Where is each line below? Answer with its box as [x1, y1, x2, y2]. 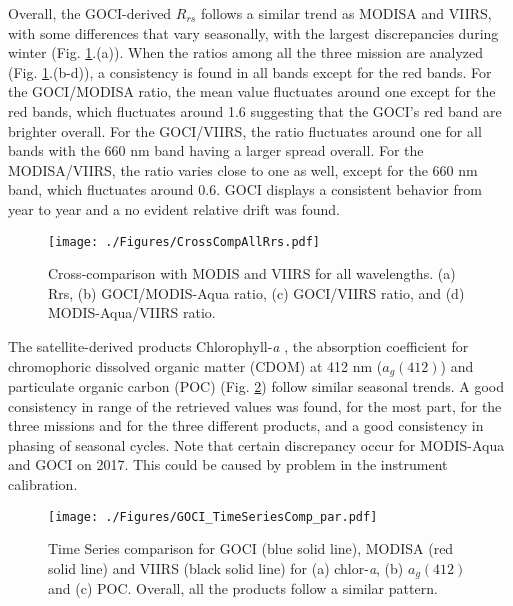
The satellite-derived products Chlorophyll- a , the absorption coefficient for [8, 335, 469, 356]
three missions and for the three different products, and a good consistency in [8, 415, 484, 436]
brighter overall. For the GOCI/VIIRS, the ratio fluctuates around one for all [8, 120, 482, 141]
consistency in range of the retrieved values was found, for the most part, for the [8, 395, 502, 416]
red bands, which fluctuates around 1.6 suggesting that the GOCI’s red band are [8, 100, 502, 121]
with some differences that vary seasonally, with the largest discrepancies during [8, 22, 499, 43]
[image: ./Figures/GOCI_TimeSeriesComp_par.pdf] [48, 509, 378, 524]
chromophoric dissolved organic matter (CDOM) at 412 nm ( [8, 355, 383, 376]
